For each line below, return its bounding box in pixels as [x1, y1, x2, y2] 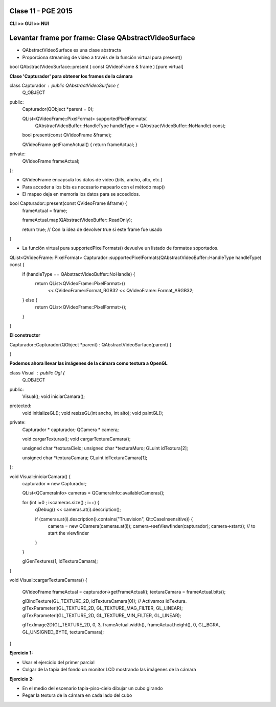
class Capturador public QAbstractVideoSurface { [9, 82, 119, 88]
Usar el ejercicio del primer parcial [22, 659, 95, 665]
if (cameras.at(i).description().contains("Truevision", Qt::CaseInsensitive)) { [35, 516, 193, 522]
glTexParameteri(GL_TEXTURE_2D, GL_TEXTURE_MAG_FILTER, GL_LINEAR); [22, 605, 183, 611]
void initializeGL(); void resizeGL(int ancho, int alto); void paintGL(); [22, 410, 164, 416]
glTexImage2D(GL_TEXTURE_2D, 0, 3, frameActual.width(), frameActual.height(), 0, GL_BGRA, [22, 622, 220, 628]
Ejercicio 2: [9, 676, 34, 682]
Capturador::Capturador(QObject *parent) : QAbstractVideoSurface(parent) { [9, 341, 172, 347]
